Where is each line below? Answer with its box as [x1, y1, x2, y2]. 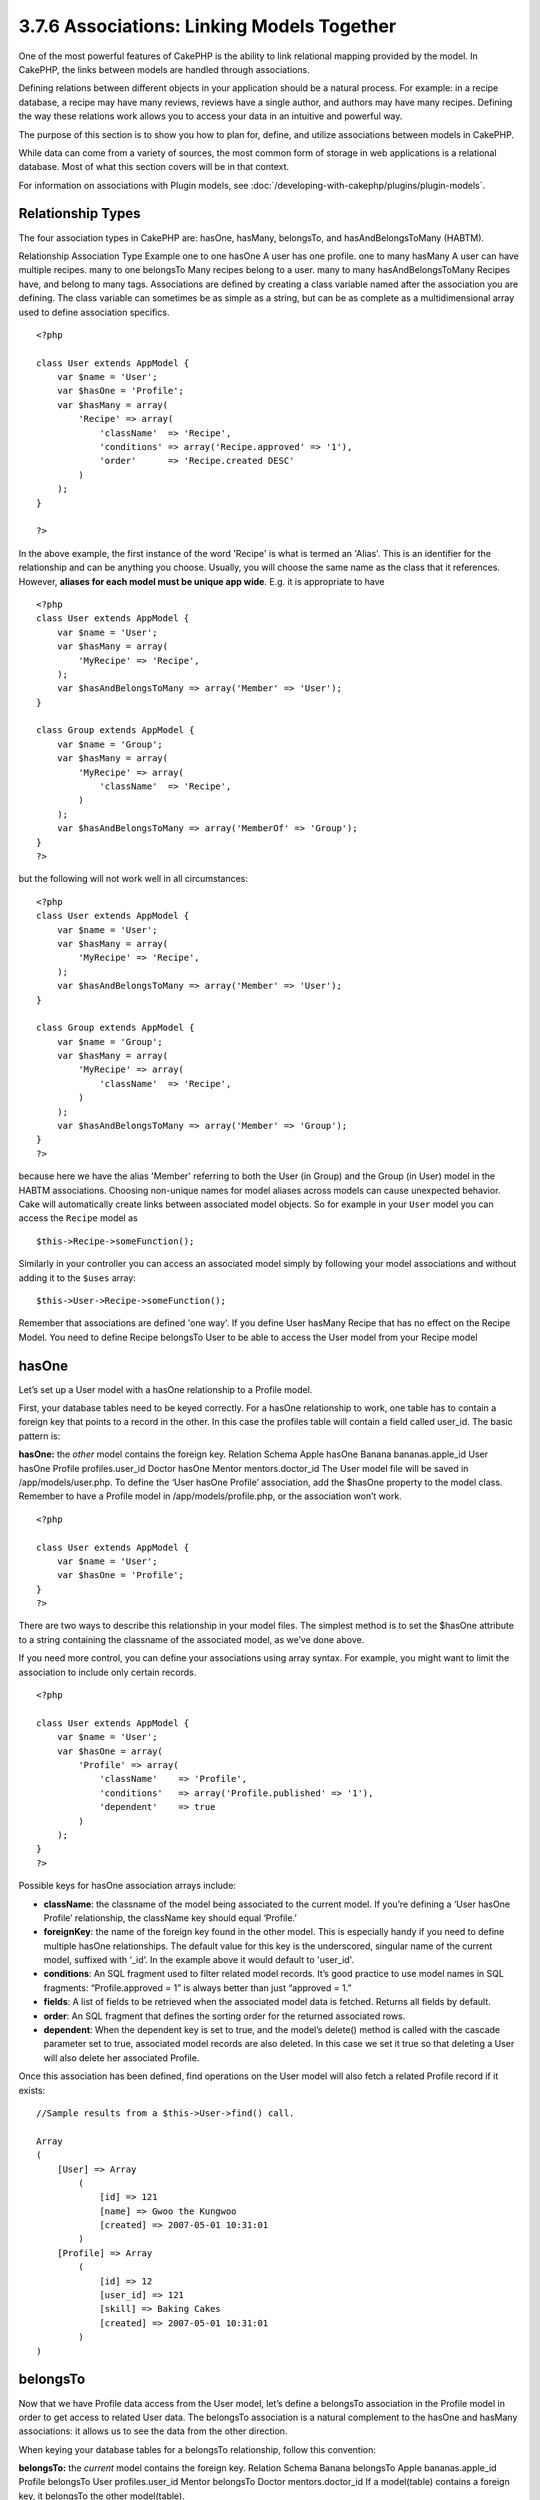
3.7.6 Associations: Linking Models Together [18, 15, 397, 37]
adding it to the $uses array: [18, 1271, 137, 1284]
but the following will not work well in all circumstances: [18, 873, 249, 885]
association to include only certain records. [18, 1666, 197, 1678]
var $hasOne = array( [56, 1745, 164, 1757]
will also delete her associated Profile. [43, 2051, 200, 2064]
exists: [18, 2084, 46, 2096]
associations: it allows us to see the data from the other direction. [18, 2425, 288, 2437]
